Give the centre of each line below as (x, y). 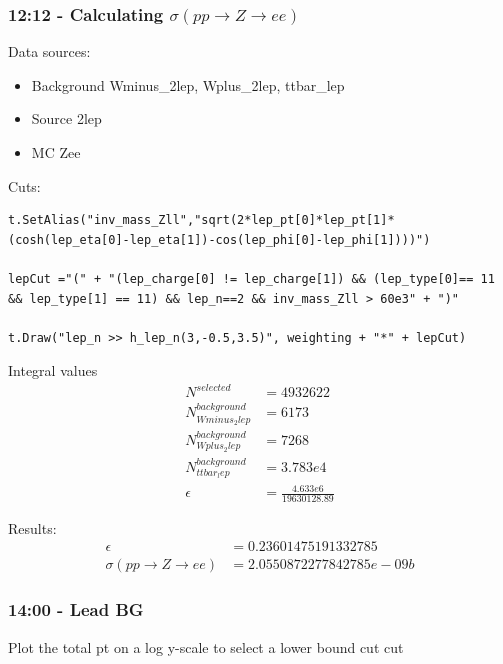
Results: (32, 527)
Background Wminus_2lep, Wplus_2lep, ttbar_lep (188, 84)
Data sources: (49, 51)
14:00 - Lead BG (76, 609)
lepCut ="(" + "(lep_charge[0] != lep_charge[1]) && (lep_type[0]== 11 (251, 278)
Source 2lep (66, 118)
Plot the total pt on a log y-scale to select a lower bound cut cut (206, 646)
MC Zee (56, 152)
